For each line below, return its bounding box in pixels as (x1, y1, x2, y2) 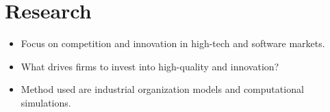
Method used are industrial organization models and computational (21, 82, 304, 96)
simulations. (21, 95, 71, 109)
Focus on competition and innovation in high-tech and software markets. (21, 36, 325, 51)
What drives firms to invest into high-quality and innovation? (21, 59, 279, 73)
